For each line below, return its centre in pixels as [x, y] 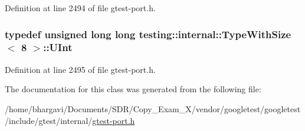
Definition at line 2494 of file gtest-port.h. [80, 8]
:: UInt [58, 47]
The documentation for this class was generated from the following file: [133, 89]
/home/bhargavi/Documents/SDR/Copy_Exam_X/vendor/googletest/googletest [153, 108]
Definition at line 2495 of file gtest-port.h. [80, 69]
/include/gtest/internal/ [49, 120]
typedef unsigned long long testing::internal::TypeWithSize [148, 34]
